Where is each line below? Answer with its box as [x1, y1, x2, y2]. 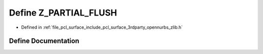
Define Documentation [9, 37, 79, 45]
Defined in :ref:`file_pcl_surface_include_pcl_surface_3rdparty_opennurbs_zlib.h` [21, 24, 183, 30]
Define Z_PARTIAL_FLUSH [9, 7, 117, 18]
